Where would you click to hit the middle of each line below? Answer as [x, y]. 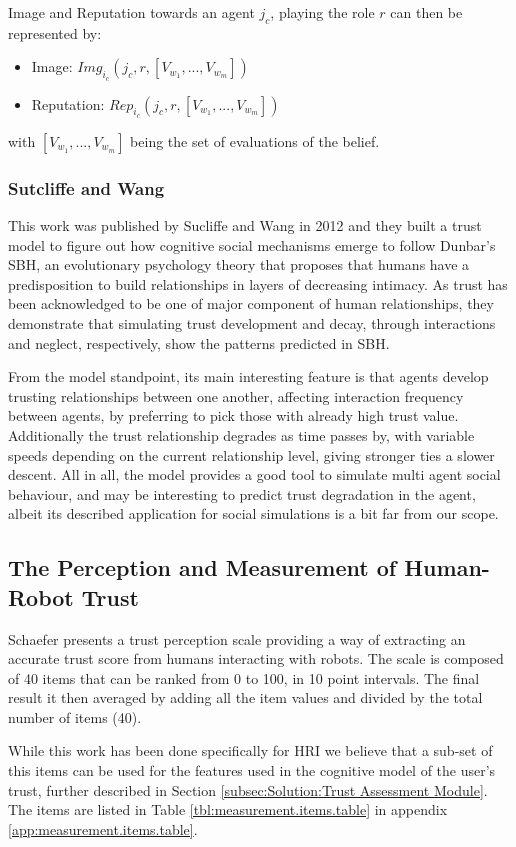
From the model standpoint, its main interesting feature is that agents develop [248, 376]
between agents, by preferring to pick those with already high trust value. [233, 415]
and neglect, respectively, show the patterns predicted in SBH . [199, 342]
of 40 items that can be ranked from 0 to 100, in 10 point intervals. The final [244, 677]
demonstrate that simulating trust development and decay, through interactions [252, 322]
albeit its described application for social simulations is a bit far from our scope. [253, 513]
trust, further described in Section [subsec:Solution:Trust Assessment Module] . [248, 789]
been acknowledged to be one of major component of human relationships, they [251, 303]
